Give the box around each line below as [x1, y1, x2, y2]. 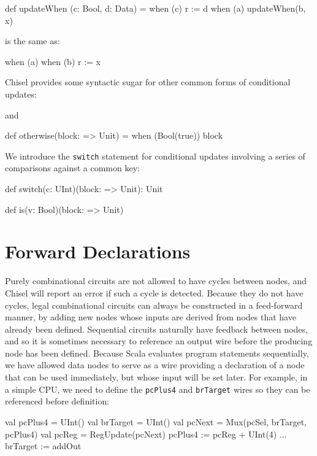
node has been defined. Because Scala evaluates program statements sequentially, [5, 346, 309, 359]
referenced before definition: [5, 395, 110, 408]
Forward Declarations [5, 239, 191, 264]
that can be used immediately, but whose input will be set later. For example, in [5, 371, 308, 384]
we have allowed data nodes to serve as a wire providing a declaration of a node [5, 358, 305, 371]
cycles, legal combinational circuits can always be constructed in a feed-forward [5, 298, 303, 311]
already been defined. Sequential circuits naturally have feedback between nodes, [5, 322, 308, 335]
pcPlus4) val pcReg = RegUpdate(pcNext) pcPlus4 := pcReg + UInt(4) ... [5, 427, 287, 440]
